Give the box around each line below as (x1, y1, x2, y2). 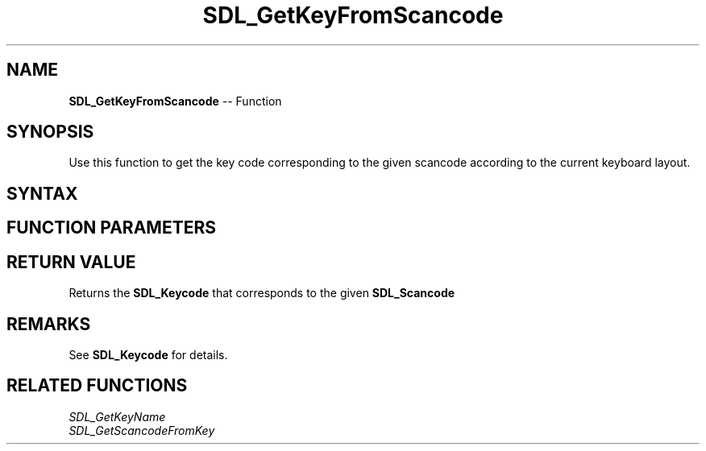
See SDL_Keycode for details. (69, 347, 228, 362)
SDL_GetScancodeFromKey (69, 423, 215, 437)
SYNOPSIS (6, 122, 94, 143)
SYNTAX (6, 183, 78, 204)
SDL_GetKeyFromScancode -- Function (69, 93, 282, 108)
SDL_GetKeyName (69, 409, 166, 424)
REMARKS (6, 313, 91, 334)
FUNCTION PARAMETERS (6, 217, 216, 238)
